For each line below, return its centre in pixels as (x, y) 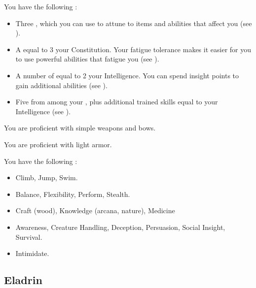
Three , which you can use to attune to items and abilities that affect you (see (134, 23)
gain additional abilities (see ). (61, 85)
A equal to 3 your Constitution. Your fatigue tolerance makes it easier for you (133, 49)
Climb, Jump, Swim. (47, 177)
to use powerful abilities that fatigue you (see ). (87, 59)
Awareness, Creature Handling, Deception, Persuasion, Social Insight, (120, 227)
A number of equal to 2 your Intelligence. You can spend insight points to (127, 75)
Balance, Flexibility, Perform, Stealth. (73, 194)
